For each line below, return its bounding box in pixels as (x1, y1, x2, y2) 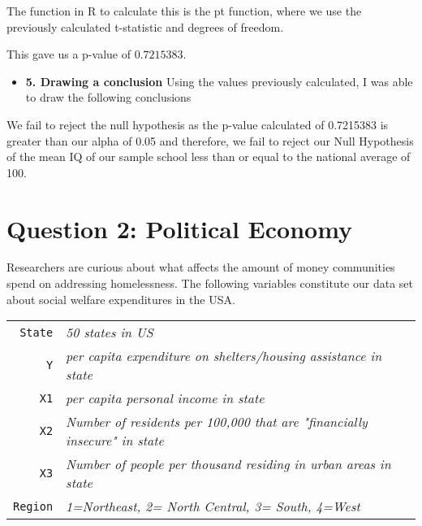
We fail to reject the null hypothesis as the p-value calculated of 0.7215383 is (6, 115, 389, 133)
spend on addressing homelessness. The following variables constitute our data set (6, 275, 413, 292)
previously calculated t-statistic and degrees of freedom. (6, 18, 284, 35)
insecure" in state (66, 431, 164, 450)
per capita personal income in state (66, 389, 265, 408)
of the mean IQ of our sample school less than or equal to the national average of (6, 148, 411, 165)
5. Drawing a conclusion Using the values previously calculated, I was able (25, 72, 413, 89)
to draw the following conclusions (25, 89, 192, 106)
